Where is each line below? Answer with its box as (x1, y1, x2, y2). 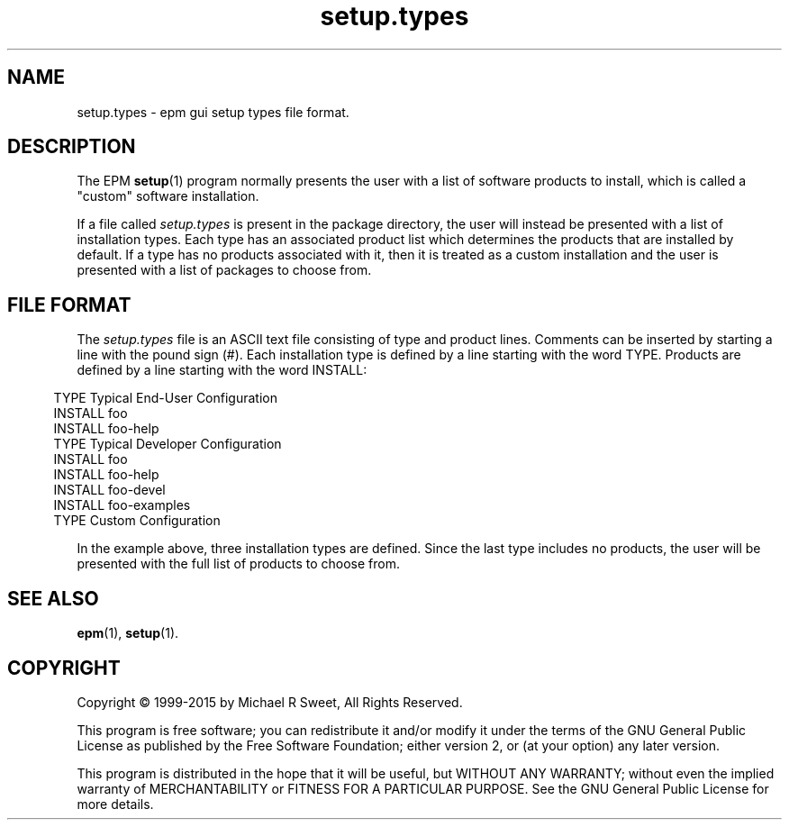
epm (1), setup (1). (77, 625, 179, 641)
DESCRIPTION (7, 135, 136, 159)
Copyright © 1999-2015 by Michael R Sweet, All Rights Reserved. (77, 694, 463, 710)
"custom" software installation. (77, 188, 259, 204)
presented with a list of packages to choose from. (77, 262, 372, 278)
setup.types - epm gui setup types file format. (77, 104, 349, 120)
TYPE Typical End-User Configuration (53, 390, 277, 406)
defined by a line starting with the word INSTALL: (77, 362, 367, 378)
